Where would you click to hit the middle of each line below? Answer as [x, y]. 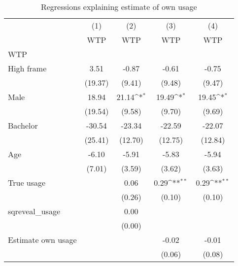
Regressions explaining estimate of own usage [119, 7]
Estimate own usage [42, 240]
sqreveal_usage [34, 211]
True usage [27, 183]
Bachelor [23, 125]
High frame [27, 68]
